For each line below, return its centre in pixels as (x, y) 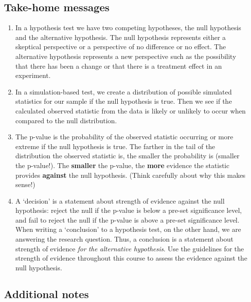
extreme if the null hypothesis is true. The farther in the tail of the (115, 146)
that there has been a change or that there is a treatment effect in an (118, 66)
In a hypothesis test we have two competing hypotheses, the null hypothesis (128, 28)
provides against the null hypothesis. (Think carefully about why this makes (130, 175)
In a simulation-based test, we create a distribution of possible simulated (124, 91)
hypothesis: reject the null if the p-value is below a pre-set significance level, (128, 210)
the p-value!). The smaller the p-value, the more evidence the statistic (122, 165)
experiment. (33, 75)
